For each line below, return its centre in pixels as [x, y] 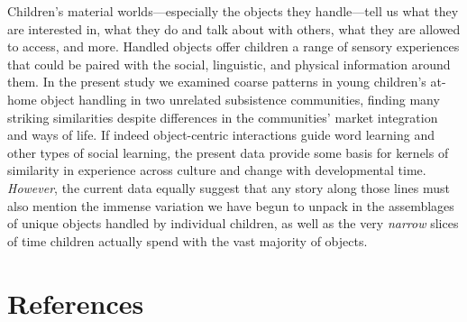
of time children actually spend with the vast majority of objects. [188, 240]
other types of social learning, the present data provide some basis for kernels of [228, 152]
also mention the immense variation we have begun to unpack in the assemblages [231, 205]
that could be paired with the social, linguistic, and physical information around [229, 64]
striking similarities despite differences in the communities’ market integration [223, 117]
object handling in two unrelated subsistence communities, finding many [240, 99]
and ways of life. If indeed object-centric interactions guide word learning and [221, 135]
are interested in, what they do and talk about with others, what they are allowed [234, 28]
